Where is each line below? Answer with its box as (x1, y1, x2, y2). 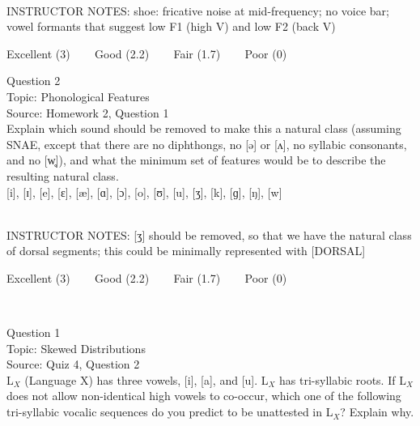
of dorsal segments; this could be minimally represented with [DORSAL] (6, 242, 366, 259)
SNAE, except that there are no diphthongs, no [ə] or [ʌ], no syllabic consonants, (6, 135, 407, 152)
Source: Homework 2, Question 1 (6, 104, 169, 121)
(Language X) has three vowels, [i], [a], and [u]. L (24, 371, 269, 388)
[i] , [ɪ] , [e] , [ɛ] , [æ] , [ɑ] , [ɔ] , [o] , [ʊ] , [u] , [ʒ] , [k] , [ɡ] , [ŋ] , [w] (6, 183, 282, 200)
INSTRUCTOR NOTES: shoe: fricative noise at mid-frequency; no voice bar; (6, 2, 389, 19)
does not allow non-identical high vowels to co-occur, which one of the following (6, 387, 401, 404)
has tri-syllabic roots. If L (279, 371, 406, 388)
